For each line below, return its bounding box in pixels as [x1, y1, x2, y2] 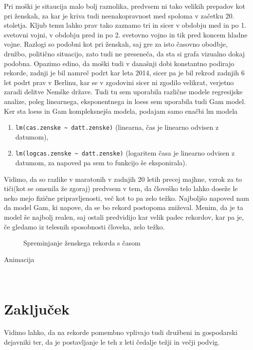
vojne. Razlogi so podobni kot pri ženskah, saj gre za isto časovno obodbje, [4, 39, 228, 49]
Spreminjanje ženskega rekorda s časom [23, 238, 141, 248]
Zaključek [4, 299, 70, 319]
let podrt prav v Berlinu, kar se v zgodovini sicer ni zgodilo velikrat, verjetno [4, 77, 234, 87]
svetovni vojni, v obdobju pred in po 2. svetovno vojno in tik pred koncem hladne [4, 29, 248, 39]
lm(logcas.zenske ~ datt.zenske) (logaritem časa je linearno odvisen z [15, 148, 235, 158]
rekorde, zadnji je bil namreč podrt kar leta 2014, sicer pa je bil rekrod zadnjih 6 [4, 68, 245, 78]
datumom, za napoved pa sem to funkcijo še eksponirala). [15, 157, 187, 168]
